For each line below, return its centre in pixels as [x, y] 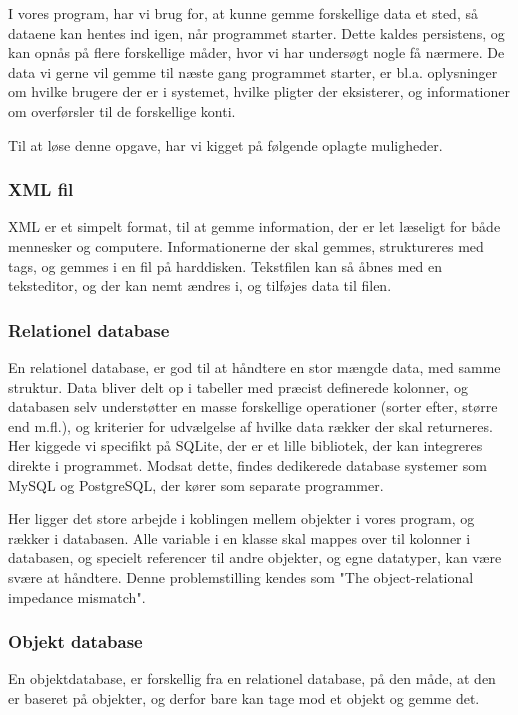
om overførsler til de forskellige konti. [122, 110]
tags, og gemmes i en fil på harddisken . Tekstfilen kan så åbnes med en [225, 265]
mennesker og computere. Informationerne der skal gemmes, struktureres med [246, 245]
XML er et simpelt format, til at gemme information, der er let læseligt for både [254, 226]
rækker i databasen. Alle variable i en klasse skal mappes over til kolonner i [239, 537]
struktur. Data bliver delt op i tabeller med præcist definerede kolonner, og [238, 386]
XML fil [41, 189]
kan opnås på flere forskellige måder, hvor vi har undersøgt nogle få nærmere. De [256, 52]
